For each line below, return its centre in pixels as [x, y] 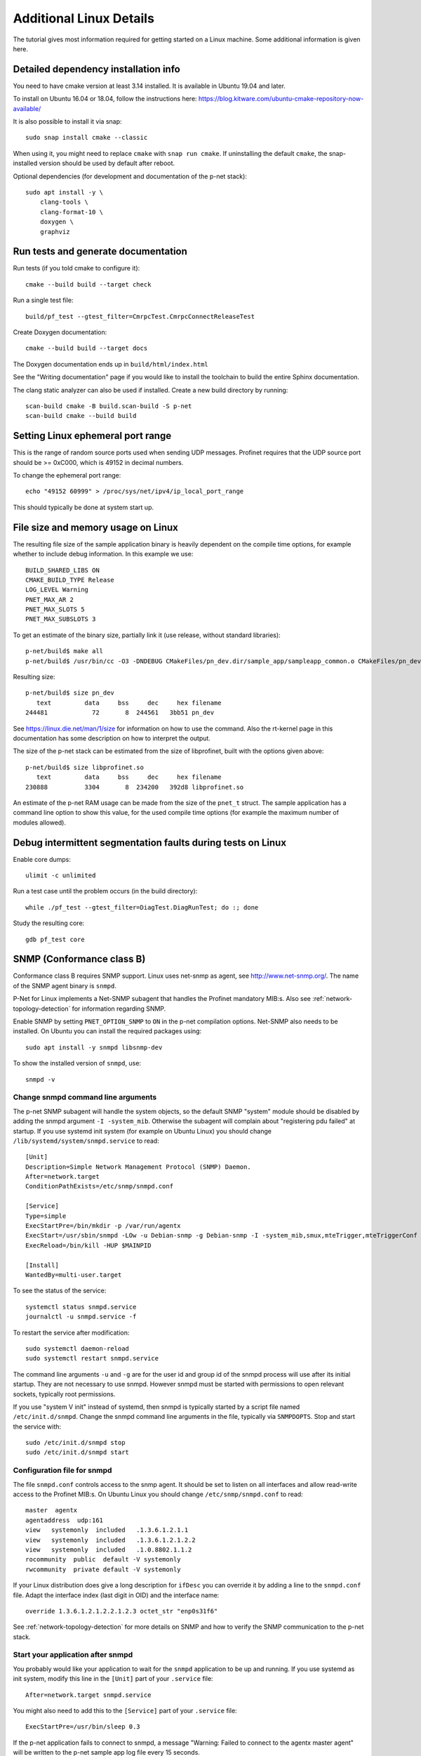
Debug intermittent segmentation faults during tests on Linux [150, 843]
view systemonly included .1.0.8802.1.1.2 [109, 1549]
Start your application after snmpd [73, 1655]
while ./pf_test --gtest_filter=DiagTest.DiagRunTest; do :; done [142, 907]
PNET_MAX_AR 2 [49, 599]
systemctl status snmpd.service [81, 1307]
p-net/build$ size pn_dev [70, 693]
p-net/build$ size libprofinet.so [85, 767]
